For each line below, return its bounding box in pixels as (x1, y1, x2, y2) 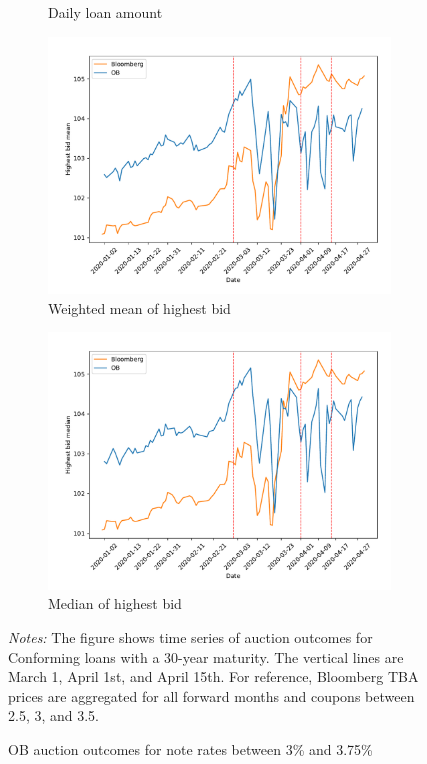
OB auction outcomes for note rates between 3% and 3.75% (8, 738, 373, 759)
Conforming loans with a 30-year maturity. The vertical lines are (8, 646, 404, 667)
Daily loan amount (48, 2, 163, 22)
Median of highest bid (48, 593, 182, 614)
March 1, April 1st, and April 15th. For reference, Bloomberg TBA (8, 666, 419, 687)
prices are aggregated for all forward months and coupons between (8, 685, 415, 706)
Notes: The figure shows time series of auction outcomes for (8, 626, 373, 647)
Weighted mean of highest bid (48, 297, 231, 318)
